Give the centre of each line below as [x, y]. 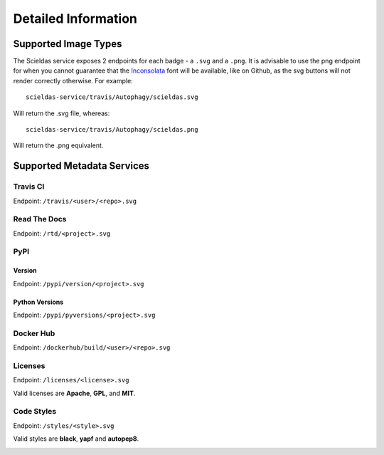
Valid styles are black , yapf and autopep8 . [76, 439]
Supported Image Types [68, 44]
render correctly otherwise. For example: [73, 80]
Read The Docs [40, 219]
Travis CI [29, 187]
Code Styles [35, 412]
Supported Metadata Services [81, 166]
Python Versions [38, 302]
